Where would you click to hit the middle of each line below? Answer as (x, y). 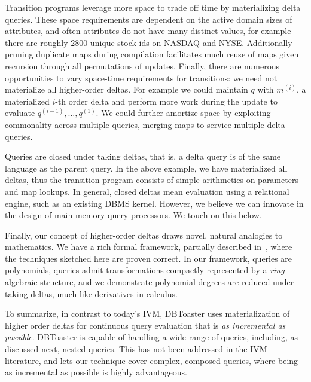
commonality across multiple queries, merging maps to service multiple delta (145, 124)
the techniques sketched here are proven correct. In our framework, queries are (149, 258)
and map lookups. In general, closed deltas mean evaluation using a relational (147, 191)
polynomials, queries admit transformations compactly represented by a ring (145, 270)
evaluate (20, 113)
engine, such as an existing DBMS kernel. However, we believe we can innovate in (154, 203)
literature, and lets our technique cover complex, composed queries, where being (152, 360)
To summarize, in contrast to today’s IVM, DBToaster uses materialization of (147, 314)
